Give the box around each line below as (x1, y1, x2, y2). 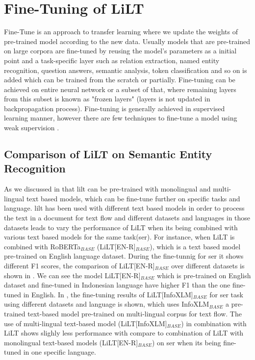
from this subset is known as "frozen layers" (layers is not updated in (4, 94, 210, 104)
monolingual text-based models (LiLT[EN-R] (4, 337, 138, 347)
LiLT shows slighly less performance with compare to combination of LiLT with (4, 328, 244, 338)
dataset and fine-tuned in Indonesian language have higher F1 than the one (4, 280, 230, 290)
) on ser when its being (152, 337, 221, 347)
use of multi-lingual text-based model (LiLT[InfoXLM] (4, 318, 167, 328)
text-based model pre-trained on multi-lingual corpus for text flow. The (27, 308, 242, 318)
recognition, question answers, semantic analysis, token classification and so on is (4, 65, 247, 75)
